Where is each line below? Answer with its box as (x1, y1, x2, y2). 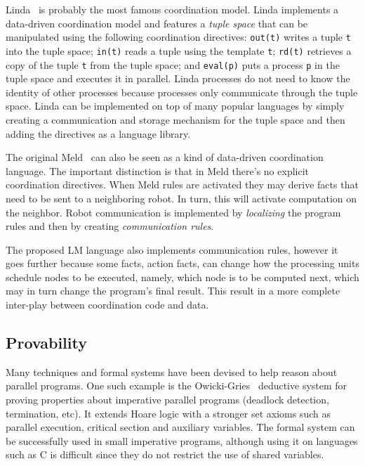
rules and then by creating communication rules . (6, 219, 214, 233)
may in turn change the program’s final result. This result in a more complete (6, 283, 340, 298)
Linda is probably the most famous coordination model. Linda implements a (6, 2, 339, 16)
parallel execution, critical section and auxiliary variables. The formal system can (6, 420, 355, 434)
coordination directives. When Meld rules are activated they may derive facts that (6, 177, 359, 192)
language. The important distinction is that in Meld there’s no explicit (6, 163, 310, 178)
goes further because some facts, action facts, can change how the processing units (6, 256, 359, 271)
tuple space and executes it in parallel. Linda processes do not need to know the (6, 71, 350, 86)
